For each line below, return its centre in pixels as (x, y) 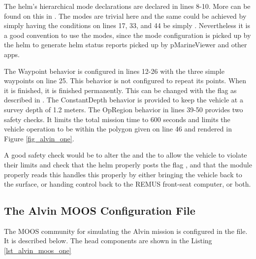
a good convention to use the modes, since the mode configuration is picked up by (128, 35)
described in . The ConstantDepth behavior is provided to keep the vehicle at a (124, 100)
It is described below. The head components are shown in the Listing (108, 241)
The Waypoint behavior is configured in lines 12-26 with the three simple (114, 71)
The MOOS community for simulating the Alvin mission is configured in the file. (126, 231)
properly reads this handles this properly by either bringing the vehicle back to (123, 174)
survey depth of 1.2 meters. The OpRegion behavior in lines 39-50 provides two (124, 109)
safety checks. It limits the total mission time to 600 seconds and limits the (117, 119)
